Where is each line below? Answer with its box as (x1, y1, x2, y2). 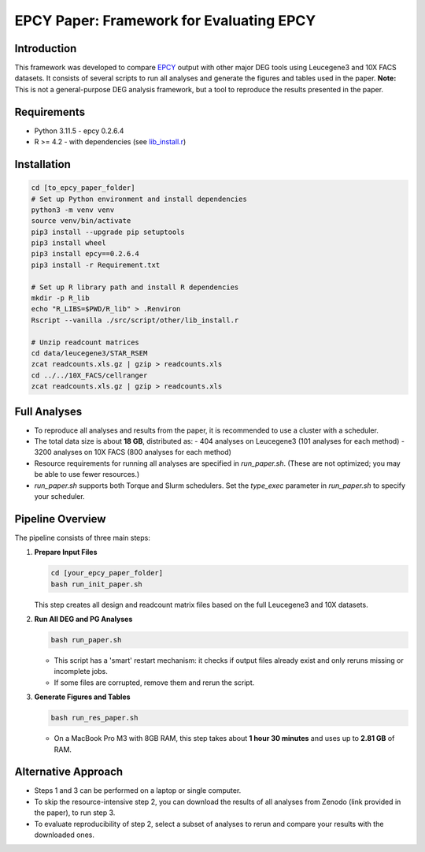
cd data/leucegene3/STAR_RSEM (31, 349, 148, 358)
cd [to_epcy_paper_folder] (31, 184, 135, 192)
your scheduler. (34, 492, 86, 501)
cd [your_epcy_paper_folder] (50, 568, 164, 578)
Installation (14, 158, 71, 171)
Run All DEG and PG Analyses (34, 615, 133, 624)
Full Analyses (14, 404, 83, 418)
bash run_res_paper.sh (50, 713, 139, 723)
